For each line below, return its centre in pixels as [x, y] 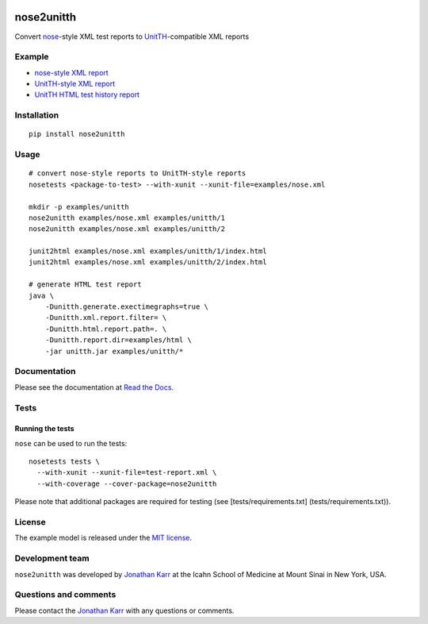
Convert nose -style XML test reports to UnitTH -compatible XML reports [132, 37]
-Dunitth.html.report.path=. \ [106, 329]
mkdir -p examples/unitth [79, 207]
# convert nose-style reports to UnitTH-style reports [138, 173]
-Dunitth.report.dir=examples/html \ [118, 340]
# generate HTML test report [85, 285]
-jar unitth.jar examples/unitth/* [114, 351]
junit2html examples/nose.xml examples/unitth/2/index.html [148, 262]
